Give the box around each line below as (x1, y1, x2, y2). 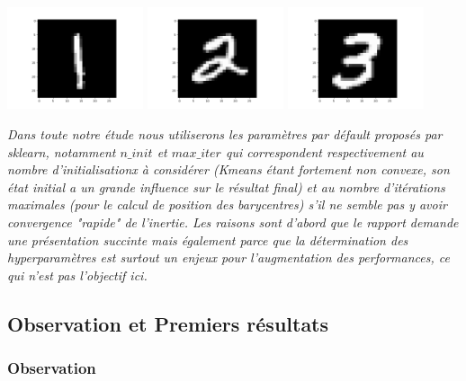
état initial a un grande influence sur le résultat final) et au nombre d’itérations (7, 177, 445, 196)
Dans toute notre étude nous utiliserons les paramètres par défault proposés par (7, 124, 443, 143)
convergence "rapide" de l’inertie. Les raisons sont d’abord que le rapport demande (7, 212, 459, 231)
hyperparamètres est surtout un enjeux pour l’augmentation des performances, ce (7, 248, 450, 267)
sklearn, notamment (7, 142, 116, 161)
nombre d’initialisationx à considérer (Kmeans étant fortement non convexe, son (7, 160, 450, 179)
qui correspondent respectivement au (225, 142, 424, 161)
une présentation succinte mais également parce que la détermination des (7, 230, 408, 249)
